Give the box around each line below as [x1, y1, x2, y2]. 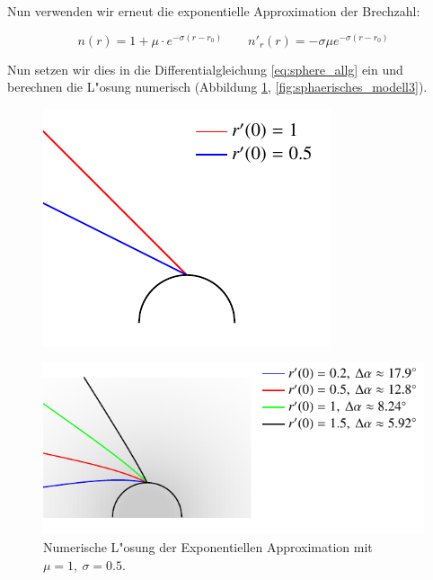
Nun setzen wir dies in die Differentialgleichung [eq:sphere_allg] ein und [7, 59, 403, 78]
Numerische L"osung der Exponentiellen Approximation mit [43, 538, 373, 556]
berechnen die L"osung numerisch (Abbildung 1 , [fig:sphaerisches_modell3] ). [7, 77, 428, 96]
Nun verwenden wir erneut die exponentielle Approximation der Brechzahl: [7, 2, 420, 20]
